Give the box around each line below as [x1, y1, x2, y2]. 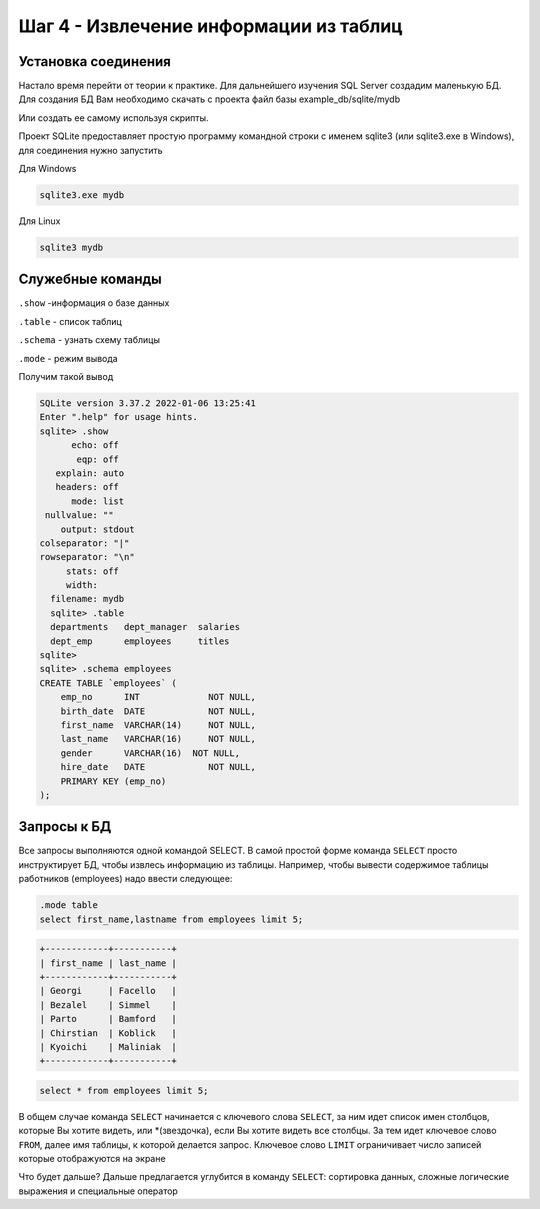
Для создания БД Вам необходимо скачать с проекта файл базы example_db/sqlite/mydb [18, 93, 401, 105]
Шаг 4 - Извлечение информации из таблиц [18, 15, 404, 37]
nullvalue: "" [45, 510, 114, 521]
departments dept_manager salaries [50, 621, 240, 633]
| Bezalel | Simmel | [39, 999, 177, 1010]
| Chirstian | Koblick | [39, 1027, 177, 1039]
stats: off [65, 565, 120, 577]
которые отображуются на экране [18, 1153, 166, 1165]
